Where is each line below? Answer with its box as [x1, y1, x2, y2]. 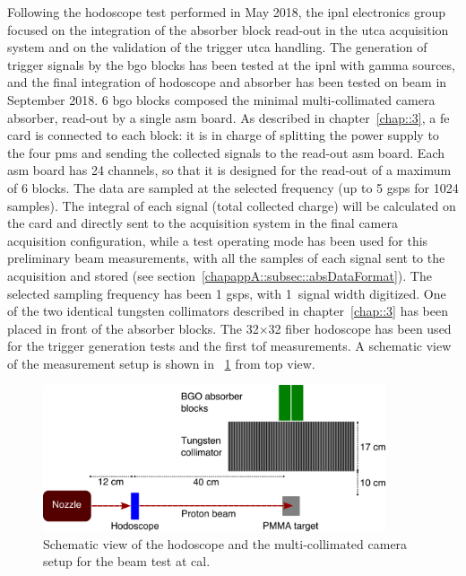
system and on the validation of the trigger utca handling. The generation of [7, 38, 427, 57]
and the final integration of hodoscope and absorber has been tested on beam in [7, 73, 447, 92]
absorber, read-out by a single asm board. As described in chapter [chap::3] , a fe [7, 108, 450, 127]
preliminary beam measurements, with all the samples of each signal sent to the [7, 249, 445, 267]
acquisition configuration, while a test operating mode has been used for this [7, 231, 428, 249]
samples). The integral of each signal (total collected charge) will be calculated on [7, 196, 456, 214]
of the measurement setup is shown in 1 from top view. [7, 353, 315, 372]
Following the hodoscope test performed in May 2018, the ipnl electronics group [7, 3, 446, 21]
